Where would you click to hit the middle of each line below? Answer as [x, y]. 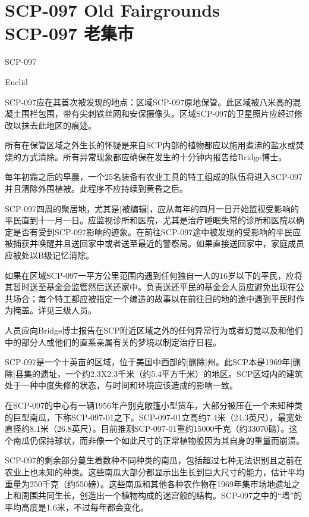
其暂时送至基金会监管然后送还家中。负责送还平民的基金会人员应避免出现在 [150, 287]
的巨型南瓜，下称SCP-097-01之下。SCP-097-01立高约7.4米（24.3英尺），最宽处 [154, 417]
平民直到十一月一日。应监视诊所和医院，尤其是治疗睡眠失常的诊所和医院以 [150, 220]
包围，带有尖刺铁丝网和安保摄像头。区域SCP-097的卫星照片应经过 [166, 113]
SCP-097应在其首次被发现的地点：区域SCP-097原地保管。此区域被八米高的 [149, 102]
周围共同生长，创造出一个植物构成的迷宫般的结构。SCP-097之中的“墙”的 [162, 495]
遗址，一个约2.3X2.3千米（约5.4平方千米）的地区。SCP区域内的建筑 [171, 373]
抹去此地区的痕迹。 [59, 125]
